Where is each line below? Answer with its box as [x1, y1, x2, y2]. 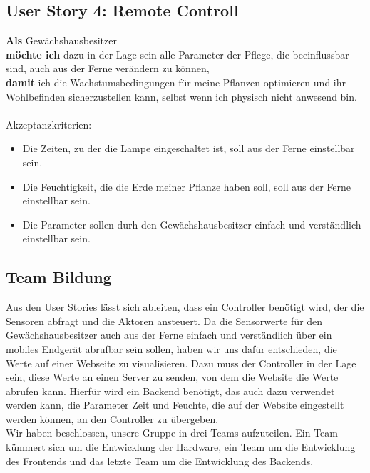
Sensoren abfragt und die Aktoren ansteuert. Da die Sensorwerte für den [6, 313, 323, 328]
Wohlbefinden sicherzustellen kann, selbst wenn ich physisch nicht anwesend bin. [6, 89, 357, 104]
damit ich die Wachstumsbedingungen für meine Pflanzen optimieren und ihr [6, 74, 346, 89]
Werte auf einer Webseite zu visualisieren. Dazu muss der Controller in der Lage [6, 355, 356, 370]
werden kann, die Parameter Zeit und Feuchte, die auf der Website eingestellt [6, 397, 344, 412]
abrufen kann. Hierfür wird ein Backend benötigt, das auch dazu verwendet [6, 383, 335, 398]
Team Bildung [6, 266, 112, 288]
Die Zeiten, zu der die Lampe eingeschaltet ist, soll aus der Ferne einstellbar [22, 141, 355, 156]
